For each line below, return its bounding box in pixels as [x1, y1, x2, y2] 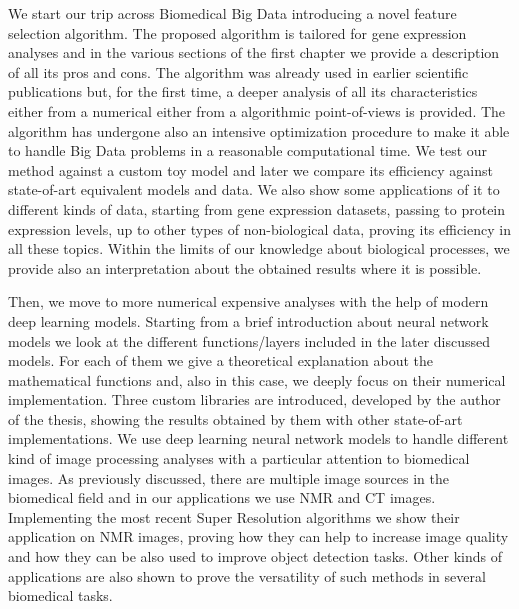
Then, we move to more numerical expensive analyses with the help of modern [8, 291, 489, 312]
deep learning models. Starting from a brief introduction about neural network [8, 310, 489, 331]
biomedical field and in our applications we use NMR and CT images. [8, 487, 436, 508]
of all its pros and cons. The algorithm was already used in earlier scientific [8, 61, 469, 82]
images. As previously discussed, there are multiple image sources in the [8, 467, 449, 488]
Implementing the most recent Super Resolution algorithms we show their [8, 506, 460, 527]
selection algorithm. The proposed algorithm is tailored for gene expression [8, 22, 467, 43]
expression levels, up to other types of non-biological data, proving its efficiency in [8, 218, 511, 239]
